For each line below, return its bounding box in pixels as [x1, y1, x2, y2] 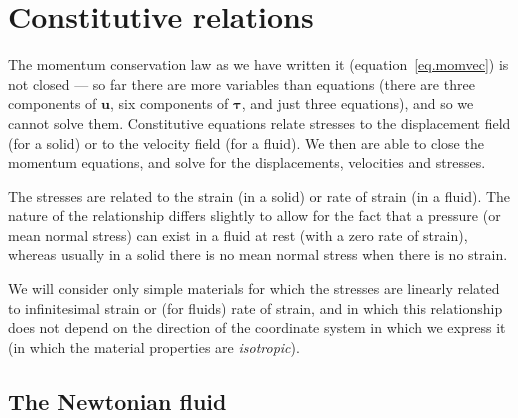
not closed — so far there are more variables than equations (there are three [8, 73, 475, 94]
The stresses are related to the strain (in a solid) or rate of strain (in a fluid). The [8, 185, 511, 206]
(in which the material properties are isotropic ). [8, 336, 300, 357]
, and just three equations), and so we [241, 93, 474, 114]
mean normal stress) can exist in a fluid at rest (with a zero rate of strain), [8, 224, 468, 245]
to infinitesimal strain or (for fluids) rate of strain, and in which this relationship [8, 297, 503, 318]
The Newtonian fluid [8, 385, 227, 416]
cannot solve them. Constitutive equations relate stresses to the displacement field [8, 112, 511, 133]
